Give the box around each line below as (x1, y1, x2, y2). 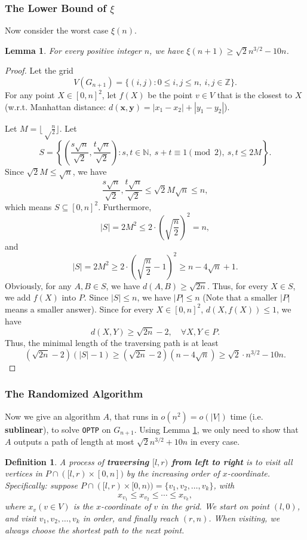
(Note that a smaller (202, 291, 278, 304)
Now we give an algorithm (5, 409, 100, 422)
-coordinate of (100, 500, 151, 512)
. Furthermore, (98, 200, 152, 213)
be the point (148, 89, 193, 101)
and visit (5, 511, 36, 524)
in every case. (190, 435, 240, 448)
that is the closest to (217, 89, 293, 101)
